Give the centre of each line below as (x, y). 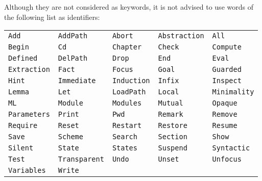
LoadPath (129, 92)
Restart (127, 126)
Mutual (171, 103)
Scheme (70, 137)
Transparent (81, 159)
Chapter (127, 47)
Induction (131, 81)
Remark (171, 114)
